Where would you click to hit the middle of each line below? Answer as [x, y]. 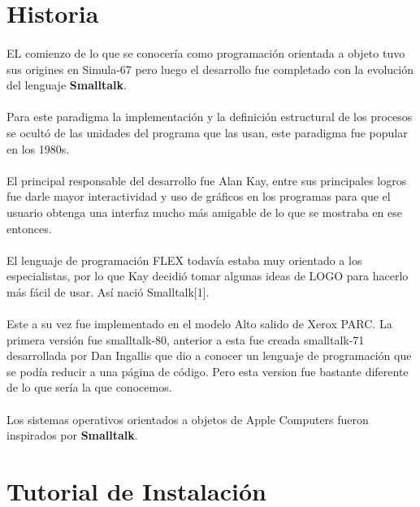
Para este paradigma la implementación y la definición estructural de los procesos [210, 117]
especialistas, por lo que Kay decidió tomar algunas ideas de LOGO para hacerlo [208, 276]
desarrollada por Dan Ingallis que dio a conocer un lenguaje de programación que [209, 355]
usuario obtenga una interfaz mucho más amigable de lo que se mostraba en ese [204, 212]
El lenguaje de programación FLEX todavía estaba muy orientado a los [184, 260]
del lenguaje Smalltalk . [67, 85]
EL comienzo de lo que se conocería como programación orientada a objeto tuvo [206, 52]
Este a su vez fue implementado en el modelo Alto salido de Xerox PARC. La [199, 324]
